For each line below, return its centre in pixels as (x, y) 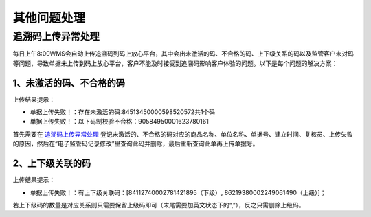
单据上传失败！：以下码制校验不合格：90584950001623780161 (119, 122)
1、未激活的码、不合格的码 (69, 83)
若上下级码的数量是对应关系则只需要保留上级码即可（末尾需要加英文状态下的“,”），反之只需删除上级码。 (159, 205)
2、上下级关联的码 (52, 164)
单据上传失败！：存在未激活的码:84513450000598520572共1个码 (123, 112)
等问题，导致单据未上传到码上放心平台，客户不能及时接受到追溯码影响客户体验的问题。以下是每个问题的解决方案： (175, 63)
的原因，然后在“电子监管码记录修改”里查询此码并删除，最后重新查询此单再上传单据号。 (136, 144)
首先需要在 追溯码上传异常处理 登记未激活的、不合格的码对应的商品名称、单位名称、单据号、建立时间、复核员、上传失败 (183, 134)
